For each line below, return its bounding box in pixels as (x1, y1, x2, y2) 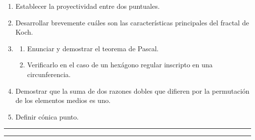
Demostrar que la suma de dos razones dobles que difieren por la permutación (15, 85, 250, 96)
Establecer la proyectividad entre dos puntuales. (15, 1, 160, 11)
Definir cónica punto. (15, 111, 79, 121)
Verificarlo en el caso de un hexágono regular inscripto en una (27, 60, 213, 70)
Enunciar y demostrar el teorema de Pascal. (27, 43, 159, 53)
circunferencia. (27, 69, 71, 79)
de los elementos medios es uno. (15, 95, 111, 105)
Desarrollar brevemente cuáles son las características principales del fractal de (15, 17, 249, 27)
